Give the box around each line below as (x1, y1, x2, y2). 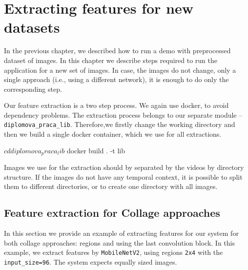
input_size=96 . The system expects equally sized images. (4, 257, 177, 267)
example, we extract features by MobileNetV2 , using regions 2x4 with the (4, 247, 223, 257)
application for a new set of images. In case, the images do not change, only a (4, 64, 236, 75)
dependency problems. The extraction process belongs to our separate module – (4, 109, 243, 120)
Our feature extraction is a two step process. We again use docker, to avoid (4, 100, 229, 110)
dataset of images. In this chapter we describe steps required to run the (4, 55, 217, 65)
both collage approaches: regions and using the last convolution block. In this (4, 237, 235, 248)
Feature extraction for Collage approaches (4, 205, 220, 220)
